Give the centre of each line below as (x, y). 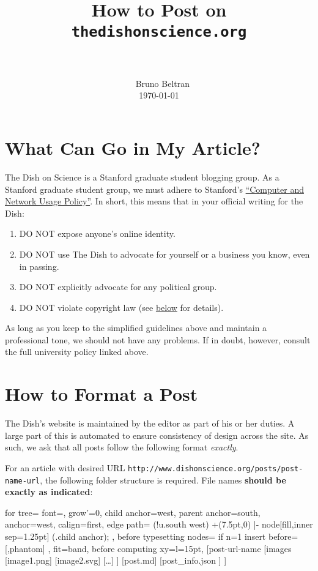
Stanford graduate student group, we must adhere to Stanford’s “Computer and (154, 189)
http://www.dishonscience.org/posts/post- (216, 468)
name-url (23, 481)
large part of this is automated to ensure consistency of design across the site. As (157, 435)
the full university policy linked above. (77, 352)
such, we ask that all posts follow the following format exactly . (122, 447)
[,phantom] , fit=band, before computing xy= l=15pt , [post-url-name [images (148, 548)
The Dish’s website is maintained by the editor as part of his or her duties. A (150, 423)
